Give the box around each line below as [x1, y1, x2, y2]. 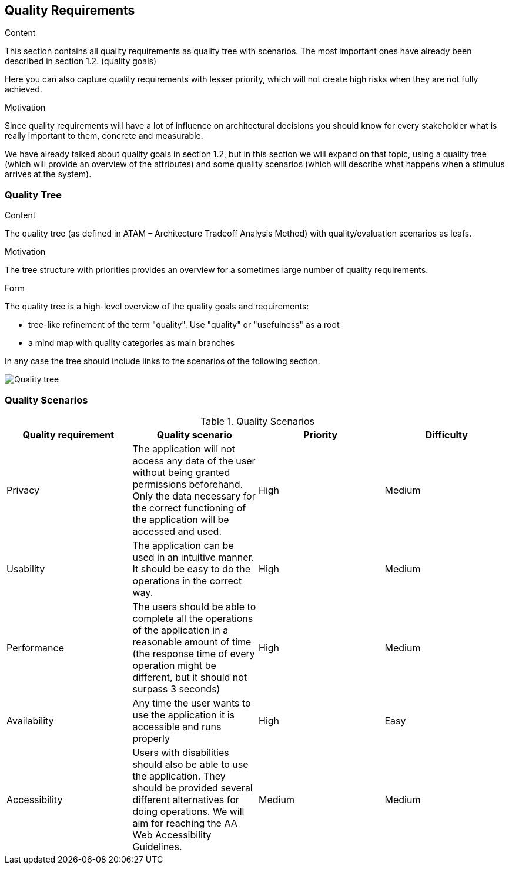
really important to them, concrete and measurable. [5, 131, 203, 141]
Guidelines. [132, 840, 182, 853]
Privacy [6, 484, 39, 496]
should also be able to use [132, 758, 249, 770]
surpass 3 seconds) [132, 682, 220, 695]
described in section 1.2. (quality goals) [5, 56, 157, 66]
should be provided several [132, 781, 253, 794]
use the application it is [132, 708, 235, 721]
